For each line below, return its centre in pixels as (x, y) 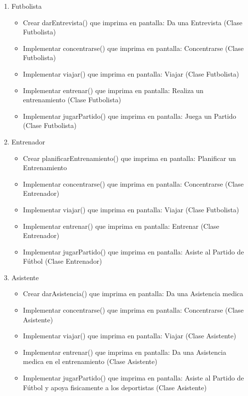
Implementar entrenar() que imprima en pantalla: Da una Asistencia (124, 352)
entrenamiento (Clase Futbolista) (72, 100)
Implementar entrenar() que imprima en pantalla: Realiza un (113, 90)
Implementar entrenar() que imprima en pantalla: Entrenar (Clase (121, 226)
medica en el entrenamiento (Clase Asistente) (90, 361)
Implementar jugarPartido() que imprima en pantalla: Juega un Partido (130, 116)
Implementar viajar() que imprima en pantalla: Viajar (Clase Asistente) (130, 336)
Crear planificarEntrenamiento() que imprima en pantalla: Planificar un (129, 158)
